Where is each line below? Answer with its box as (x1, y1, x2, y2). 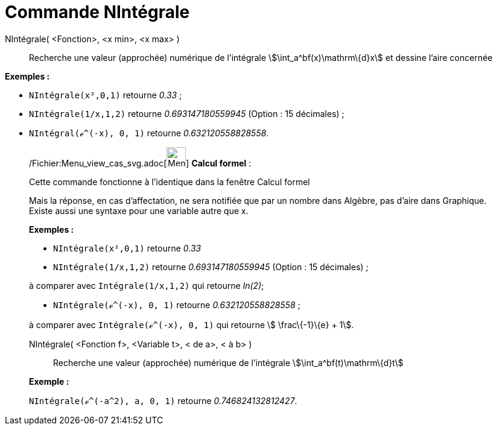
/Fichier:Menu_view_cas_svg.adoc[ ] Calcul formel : (29, 157, 252, 168)
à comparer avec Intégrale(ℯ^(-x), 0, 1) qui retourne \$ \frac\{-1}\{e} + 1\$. (29, 319, 354, 330)
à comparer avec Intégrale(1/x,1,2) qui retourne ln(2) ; (29, 280, 264, 291)
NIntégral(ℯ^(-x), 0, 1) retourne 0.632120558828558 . (29, 127, 269, 138)
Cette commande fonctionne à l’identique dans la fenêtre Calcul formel (29, 176, 310, 187)
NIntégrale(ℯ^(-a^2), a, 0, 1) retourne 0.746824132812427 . (29, 395, 297, 406)
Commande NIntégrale (5, 2, 190, 22)
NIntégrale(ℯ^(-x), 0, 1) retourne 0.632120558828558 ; (53, 299, 300, 310)
